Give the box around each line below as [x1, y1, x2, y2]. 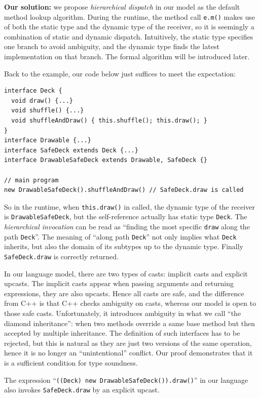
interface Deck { [4, 87, 62, 95]
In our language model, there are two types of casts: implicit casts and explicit [4, 268, 248, 278]
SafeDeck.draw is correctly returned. [4, 251, 119, 261]
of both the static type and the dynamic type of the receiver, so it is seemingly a [4, 21, 254, 32]
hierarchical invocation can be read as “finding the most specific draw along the [4, 221, 250, 232]
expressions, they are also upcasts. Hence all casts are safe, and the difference [4, 288, 244, 298]
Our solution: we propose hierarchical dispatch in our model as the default [4, 2, 240, 12]
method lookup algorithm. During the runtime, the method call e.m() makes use [4, 11, 255, 22]
